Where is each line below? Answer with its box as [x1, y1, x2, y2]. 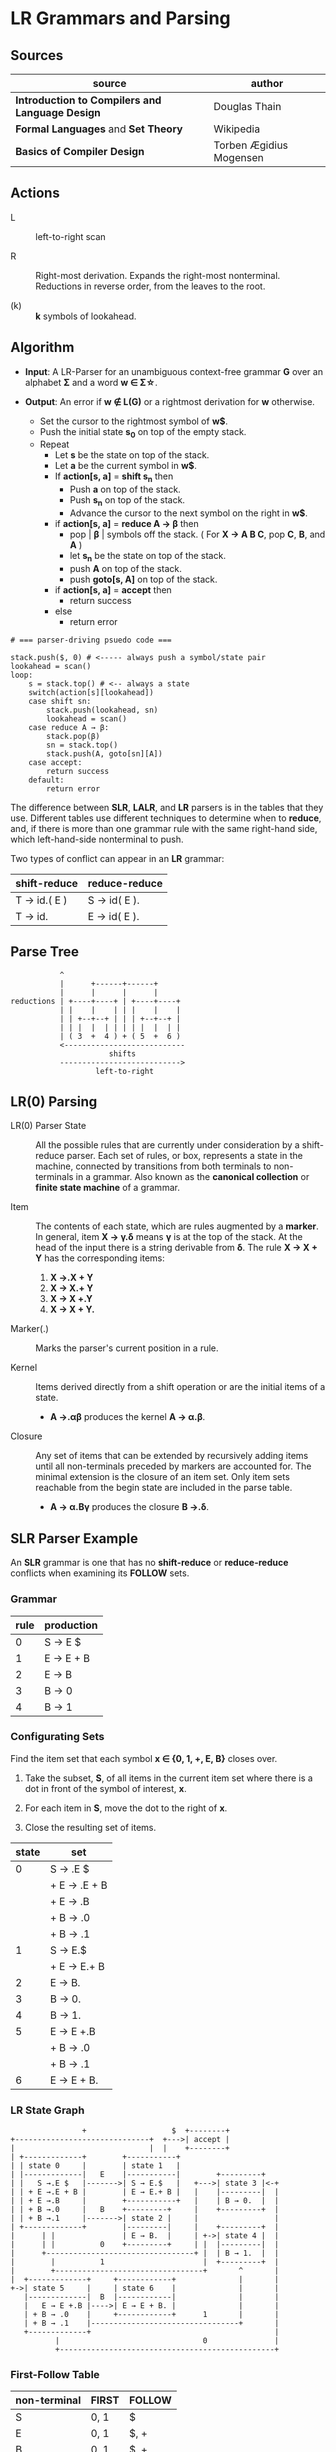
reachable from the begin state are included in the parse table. [35, 1482, 293, 1494]
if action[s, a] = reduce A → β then [54, 518, 200, 530]
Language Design [15, 106, 102, 119]
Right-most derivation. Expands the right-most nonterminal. [35, 269, 281, 281]
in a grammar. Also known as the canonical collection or [75, 1171, 310, 1183]
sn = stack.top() [46, 740, 118, 750]
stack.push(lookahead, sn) [46, 705, 159, 715]
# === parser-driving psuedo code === [10, 635, 172, 645]
